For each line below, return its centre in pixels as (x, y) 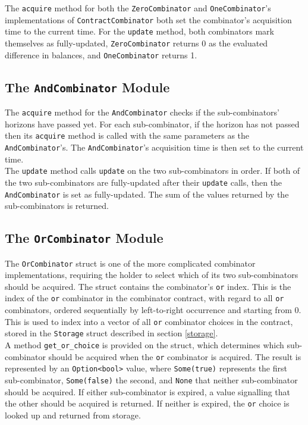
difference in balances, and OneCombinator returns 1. (101, 54)
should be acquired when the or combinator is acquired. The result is (175, 356)
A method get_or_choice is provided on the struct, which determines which (144, 345)
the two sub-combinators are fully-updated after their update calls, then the (144, 182)
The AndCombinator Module (87, 87)
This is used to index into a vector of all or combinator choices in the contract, (149, 321)
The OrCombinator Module (84, 238)
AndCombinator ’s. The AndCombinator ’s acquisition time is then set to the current (154, 147)
